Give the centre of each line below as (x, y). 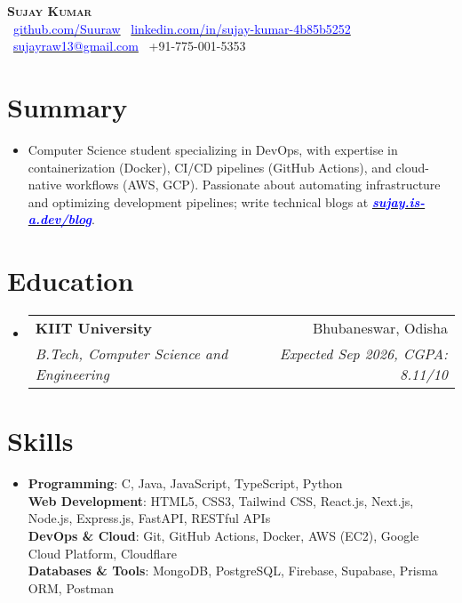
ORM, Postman (71, 587)
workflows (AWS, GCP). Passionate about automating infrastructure (253, 185)
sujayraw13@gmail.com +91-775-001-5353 (130, 46)
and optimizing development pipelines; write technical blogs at (198, 201)
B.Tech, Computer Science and (131, 354)
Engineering (72, 374)
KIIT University (94, 328)
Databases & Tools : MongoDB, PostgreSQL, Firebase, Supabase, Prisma (233, 571)
